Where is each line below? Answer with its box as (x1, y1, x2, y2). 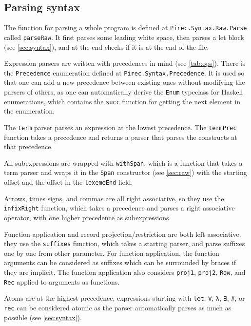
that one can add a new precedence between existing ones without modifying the (4, 77, 245, 87)
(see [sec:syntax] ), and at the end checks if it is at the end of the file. (4, 41, 209, 52)
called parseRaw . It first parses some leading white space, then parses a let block (4, 32, 244, 42)
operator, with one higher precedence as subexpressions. (4, 212, 171, 222)
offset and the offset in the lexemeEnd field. (4, 177, 133, 187)
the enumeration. (4, 106, 55, 116)
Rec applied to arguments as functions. (4, 276, 120, 287)
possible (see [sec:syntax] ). (4, 312, 82, 322)
